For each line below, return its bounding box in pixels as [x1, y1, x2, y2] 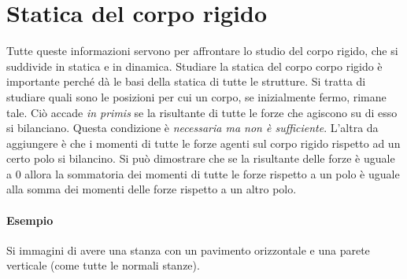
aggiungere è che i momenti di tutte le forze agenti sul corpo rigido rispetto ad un [6, 134, 401, 151]
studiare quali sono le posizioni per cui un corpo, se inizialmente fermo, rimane [6, 88, 387, 105]
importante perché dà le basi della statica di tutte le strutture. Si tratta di [6, 73, 366, 90]
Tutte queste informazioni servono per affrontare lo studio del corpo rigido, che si [6, 42, 398, 59]
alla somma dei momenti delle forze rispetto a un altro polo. [6, 181, 297, 197]
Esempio [6, 211, 54, 228]
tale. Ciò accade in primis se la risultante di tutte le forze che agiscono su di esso [6, 104, 398, 120]
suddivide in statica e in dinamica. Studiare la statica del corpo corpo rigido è [6, 57, 383, 74]
